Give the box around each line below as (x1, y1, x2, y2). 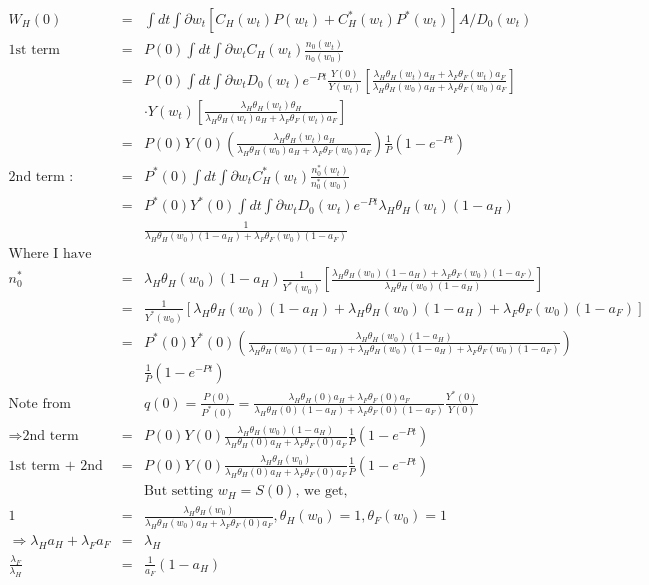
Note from (8, 396, 71, 411)
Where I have (8, 247, 92, 262)
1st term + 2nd (8, 458, 103, 473)
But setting (143, 484, 214, 499)
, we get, (295, 484, 348, 499)
